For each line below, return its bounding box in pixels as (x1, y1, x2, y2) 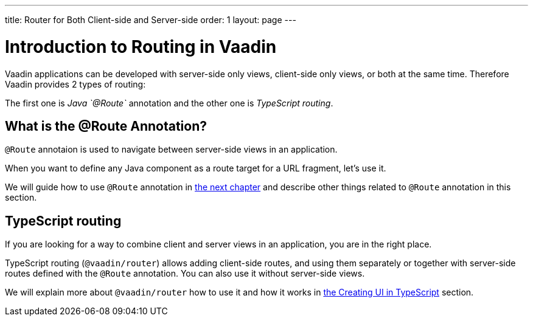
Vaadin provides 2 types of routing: (5, 78, 146, 89)
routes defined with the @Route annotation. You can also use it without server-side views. (5, 268, 365, 279)
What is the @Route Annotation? (5, 118, 207, 134)
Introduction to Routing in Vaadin (5, 36, 277, 57)
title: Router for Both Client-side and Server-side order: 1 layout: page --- (5, 15, 296, 25)
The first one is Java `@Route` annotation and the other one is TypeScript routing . (5, 97, 333, 108)
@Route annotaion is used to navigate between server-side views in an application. (5, 144, 338, 155)
